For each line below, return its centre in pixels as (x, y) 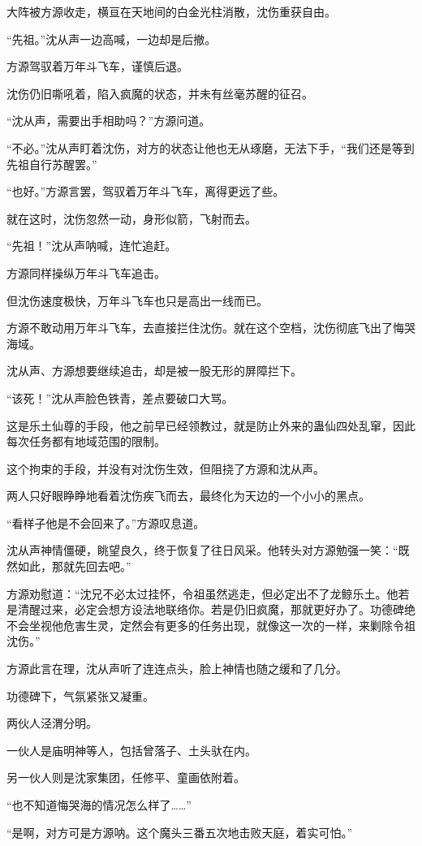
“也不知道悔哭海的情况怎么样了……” (99, 805)
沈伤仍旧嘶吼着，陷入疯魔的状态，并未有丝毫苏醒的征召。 (160, 93)
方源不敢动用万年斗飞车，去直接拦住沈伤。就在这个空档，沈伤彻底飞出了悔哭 (211, 328)
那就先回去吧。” (91, 566)
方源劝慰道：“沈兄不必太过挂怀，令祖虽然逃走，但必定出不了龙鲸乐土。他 (202, 593)
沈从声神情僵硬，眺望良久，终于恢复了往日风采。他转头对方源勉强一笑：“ (202, 550)
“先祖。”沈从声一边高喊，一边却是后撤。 (112, 39)
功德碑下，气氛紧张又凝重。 (80, 695)
